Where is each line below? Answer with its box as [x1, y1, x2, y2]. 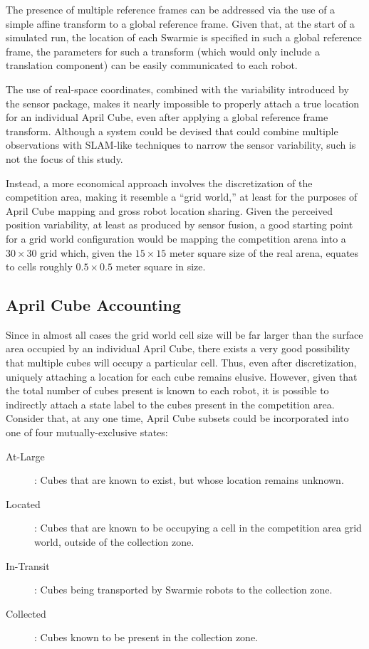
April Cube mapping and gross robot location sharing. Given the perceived [6, 203, 333, 218]
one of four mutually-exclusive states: [6, 425, 168, 440]
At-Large [6, 448, 45, 463]
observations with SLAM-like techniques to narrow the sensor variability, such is [6, 137, 356, 152]
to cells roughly [6, 259, 73, 274]
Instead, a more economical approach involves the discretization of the [6, 175, 313, 190]
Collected [6, 606, 46, 621]
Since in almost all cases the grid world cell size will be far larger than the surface [6, 327, 363, 342]
